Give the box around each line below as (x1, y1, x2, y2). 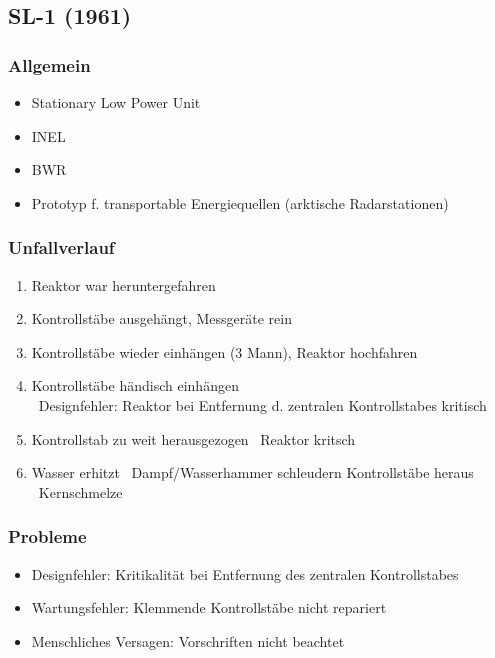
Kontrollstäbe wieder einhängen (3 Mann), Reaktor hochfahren (31, 341, 418, 362)
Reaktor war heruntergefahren (31, 274, 216, 295)
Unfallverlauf (8, 235, 115, 260)
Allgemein (8, 52, 91, 77)
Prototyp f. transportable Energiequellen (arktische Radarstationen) (31, 192, 449, 213)
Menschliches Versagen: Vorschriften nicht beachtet (31, 630, 345, 651)
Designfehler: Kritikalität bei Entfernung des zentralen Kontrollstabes (31, 563, 459, 584)
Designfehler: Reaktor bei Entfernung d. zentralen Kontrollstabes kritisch (38, 394, 487, 415)
